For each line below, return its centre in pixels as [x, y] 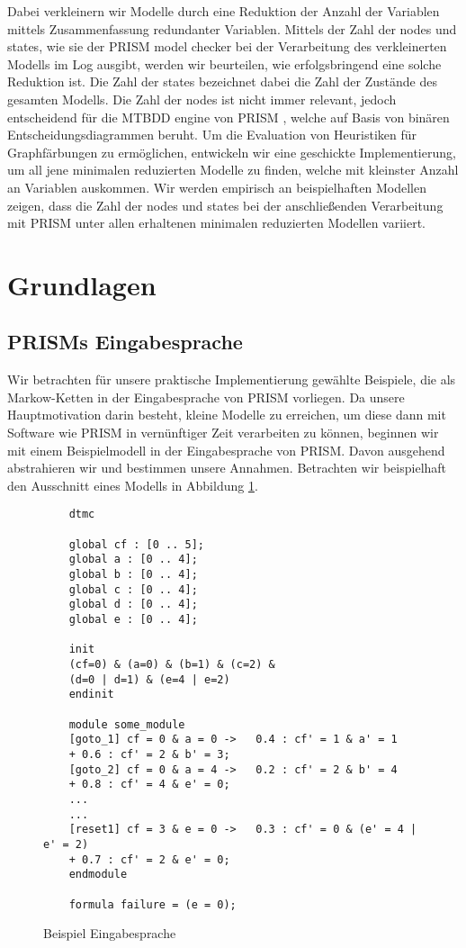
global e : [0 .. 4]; [133, 620]
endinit [91, 695]
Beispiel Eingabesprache [110, 933]
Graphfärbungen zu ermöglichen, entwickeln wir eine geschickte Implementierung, [232, 152]
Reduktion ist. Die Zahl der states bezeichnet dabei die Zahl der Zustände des [223, 81]
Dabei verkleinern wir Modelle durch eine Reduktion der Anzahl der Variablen [224, 11]
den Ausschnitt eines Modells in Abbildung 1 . [133, 485]
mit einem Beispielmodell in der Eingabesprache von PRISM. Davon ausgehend [226, 450]
